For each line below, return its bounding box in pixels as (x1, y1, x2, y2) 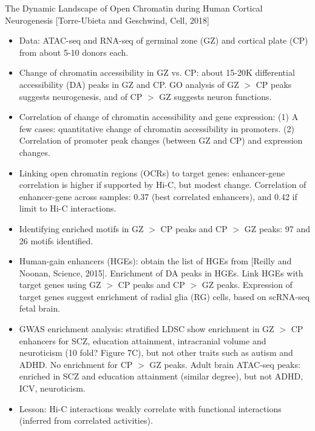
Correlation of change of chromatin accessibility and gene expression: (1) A (19, 110, 299, 123)
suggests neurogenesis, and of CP (19, 90, 143, 102)
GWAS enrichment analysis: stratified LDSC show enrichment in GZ (19, 322, 274, 335)
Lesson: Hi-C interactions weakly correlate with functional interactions (19, 402, 282, 415)
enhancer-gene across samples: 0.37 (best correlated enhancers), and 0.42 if (19, 190, 297, 202)
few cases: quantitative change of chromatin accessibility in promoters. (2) (19, 122, 294, 135)
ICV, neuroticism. (19, 382, 86, 395)
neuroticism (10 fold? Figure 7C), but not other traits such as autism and (19, 346, 293, 359)
